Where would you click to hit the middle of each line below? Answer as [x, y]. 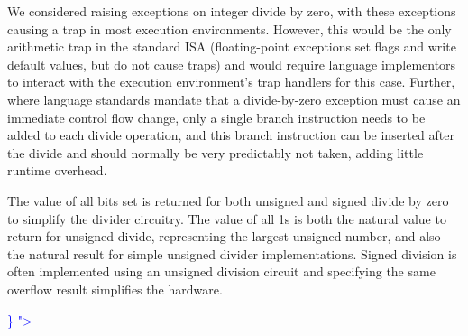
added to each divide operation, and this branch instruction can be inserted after [231, 135]
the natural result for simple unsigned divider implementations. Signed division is [232, 253]
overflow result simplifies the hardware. [115, 289]
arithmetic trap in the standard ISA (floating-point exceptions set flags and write [232, 47]
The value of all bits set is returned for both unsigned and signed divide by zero [228, 200]
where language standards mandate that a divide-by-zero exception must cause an [234, 99]
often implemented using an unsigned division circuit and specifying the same [221, 271]
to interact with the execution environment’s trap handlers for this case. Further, [231, 82]
